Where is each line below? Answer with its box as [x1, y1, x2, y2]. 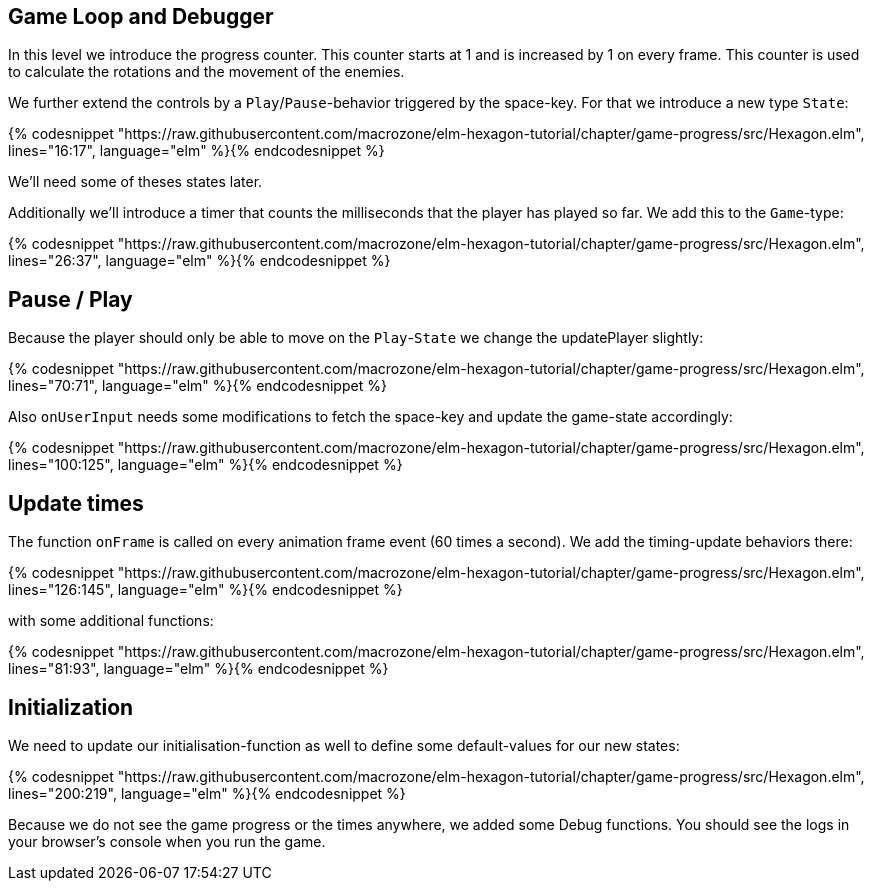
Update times [8, 490, 144, 516]
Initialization [8, 694, 134, 720]
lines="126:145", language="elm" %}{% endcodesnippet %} [8, 581, 403, 599]
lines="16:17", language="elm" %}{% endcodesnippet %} [8, 142, 385, 160]
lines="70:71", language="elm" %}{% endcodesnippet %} [8, 377, 387, 395]
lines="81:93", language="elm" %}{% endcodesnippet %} [8, 660, 389, 678]
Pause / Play [8, 286, 133, 312]
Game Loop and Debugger [8, 4, 274, 29]
